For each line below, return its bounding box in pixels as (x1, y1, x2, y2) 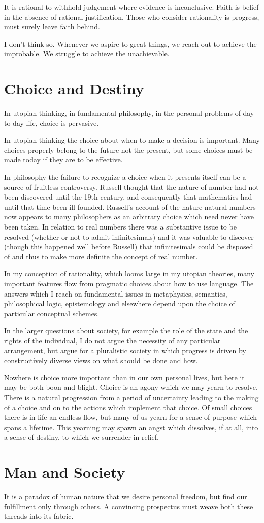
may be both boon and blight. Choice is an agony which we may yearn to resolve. (4, 382, 258, 393)
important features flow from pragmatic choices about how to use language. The (4, 278, 254, 288)
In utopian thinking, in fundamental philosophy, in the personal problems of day (4, 108, 254, 118)
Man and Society (4, 462, 125, 482)
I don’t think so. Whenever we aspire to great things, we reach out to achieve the (4, 38, 257, 49)
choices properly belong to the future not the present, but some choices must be (4, 144, 253, 155)
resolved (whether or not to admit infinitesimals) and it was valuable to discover (4, 231, 254, 242)
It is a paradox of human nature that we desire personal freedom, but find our (4, 491, 247, 502)
